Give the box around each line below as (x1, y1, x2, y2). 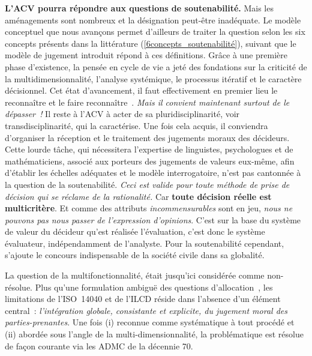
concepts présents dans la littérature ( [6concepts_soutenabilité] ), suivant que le (5, 37, 296, 49)
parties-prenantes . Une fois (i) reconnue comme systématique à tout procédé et (5, 316, 295, 328)
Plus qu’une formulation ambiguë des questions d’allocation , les (35, 280, 273, 293)
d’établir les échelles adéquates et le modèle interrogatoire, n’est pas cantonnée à (5, 166, 301, 179)
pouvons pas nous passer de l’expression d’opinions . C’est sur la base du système (5, 213, 301, 226)
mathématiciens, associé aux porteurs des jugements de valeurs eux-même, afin (5, 154, 295, 167)
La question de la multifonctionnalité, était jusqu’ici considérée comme (5, 269, 265, 282)
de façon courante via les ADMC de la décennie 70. (5, 339, 193, 352)
